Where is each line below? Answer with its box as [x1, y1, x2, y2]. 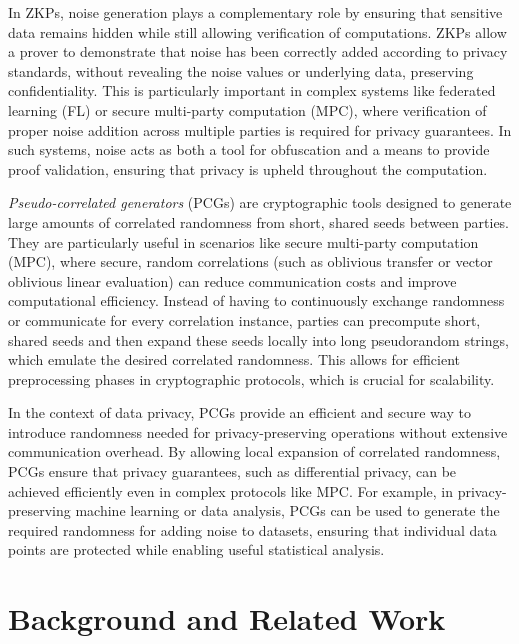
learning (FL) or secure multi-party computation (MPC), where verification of [8, 99, 487, 120]
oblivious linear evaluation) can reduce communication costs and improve [8, 270, 457, 291]
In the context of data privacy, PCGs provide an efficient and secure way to [8, 402, 471, 423]
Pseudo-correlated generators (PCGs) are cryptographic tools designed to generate [8, 192, 512, 213]
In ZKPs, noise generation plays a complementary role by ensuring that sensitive [8, 2, 503, 22]
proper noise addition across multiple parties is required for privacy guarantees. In [8, 119, 512, 140]
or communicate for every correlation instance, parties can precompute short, [8, 309, 481, 330]
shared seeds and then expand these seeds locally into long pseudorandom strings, [8, 329, 509, 350]
